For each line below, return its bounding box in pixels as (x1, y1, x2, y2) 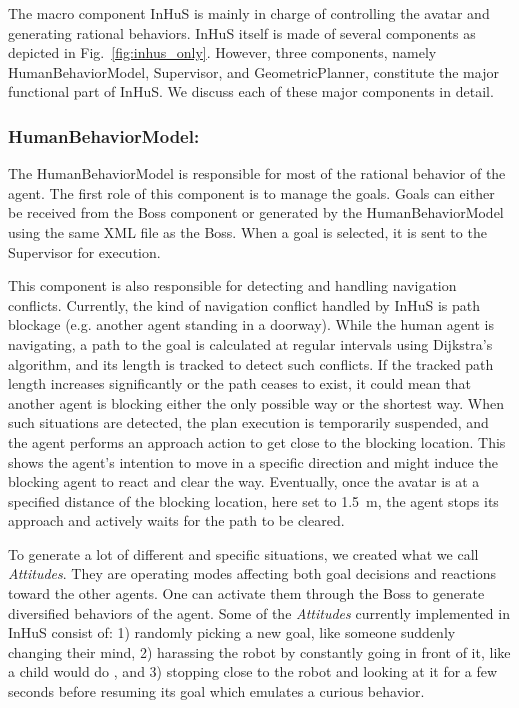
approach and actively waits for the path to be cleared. (8, 510, 345, 531)
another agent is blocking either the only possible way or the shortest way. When (8, 392, 504, 413)
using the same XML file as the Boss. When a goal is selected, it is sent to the (8, 221, 487, 242)
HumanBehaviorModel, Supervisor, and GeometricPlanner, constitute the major (8, 61, 499, 82)
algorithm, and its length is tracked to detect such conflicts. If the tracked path (8, 353, 494, 374)
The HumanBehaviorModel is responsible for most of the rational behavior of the (8, 163, 506, 184)
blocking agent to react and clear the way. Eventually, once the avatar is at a (8, 471, 480, 492)
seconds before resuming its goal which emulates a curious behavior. (8, 681, 425, 702)
